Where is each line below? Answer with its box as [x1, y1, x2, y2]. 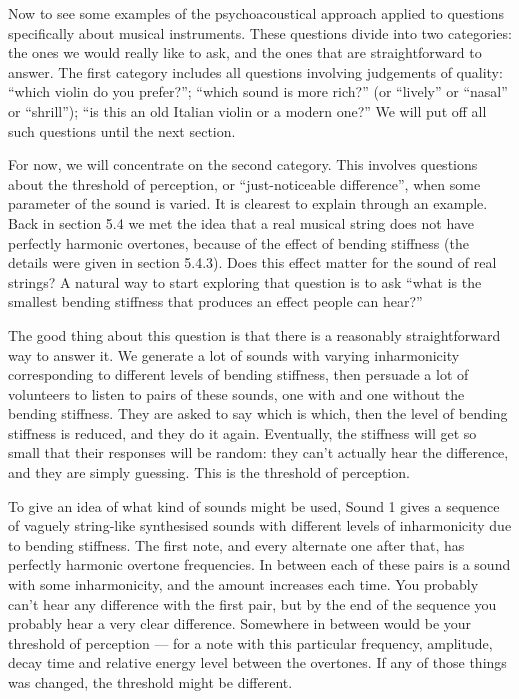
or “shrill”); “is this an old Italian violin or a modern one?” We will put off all [8, 100, 487, 121]
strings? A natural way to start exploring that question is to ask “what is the [8, 271, 482, 292]
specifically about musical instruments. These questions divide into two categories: [8, 22, 512, 43]
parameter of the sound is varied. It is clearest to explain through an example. [8, 193, 488, 214]
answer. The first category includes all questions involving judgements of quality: [8, 61, 503, 82]
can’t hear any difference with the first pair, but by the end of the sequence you [8, 593, 497, 614]
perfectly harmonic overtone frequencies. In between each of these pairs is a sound [8, 554, 511, 575]
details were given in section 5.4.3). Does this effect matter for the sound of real [8, 252, 497, 273]
